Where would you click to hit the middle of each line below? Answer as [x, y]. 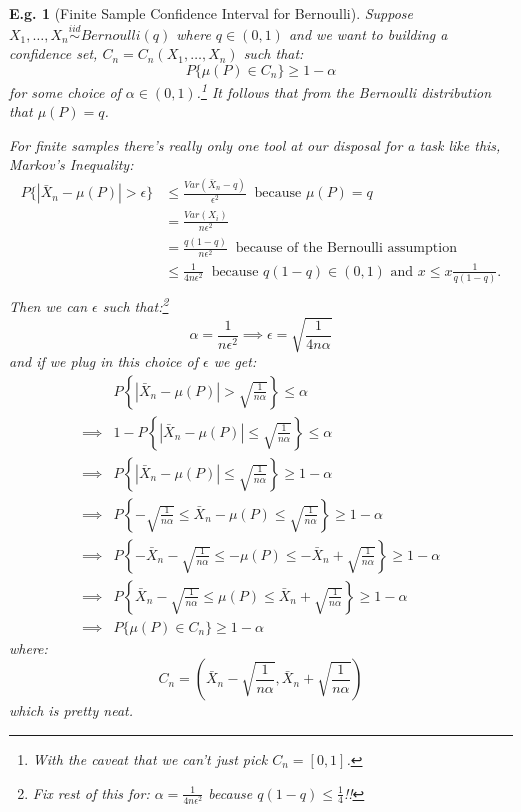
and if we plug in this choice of [103, 361]
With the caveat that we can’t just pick [150, 759]
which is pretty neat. [71, 710]
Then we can [48, 305]
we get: [235, 361]
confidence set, [53, 53]
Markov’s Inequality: [71, 164]
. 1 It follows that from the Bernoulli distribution [344, 90]
